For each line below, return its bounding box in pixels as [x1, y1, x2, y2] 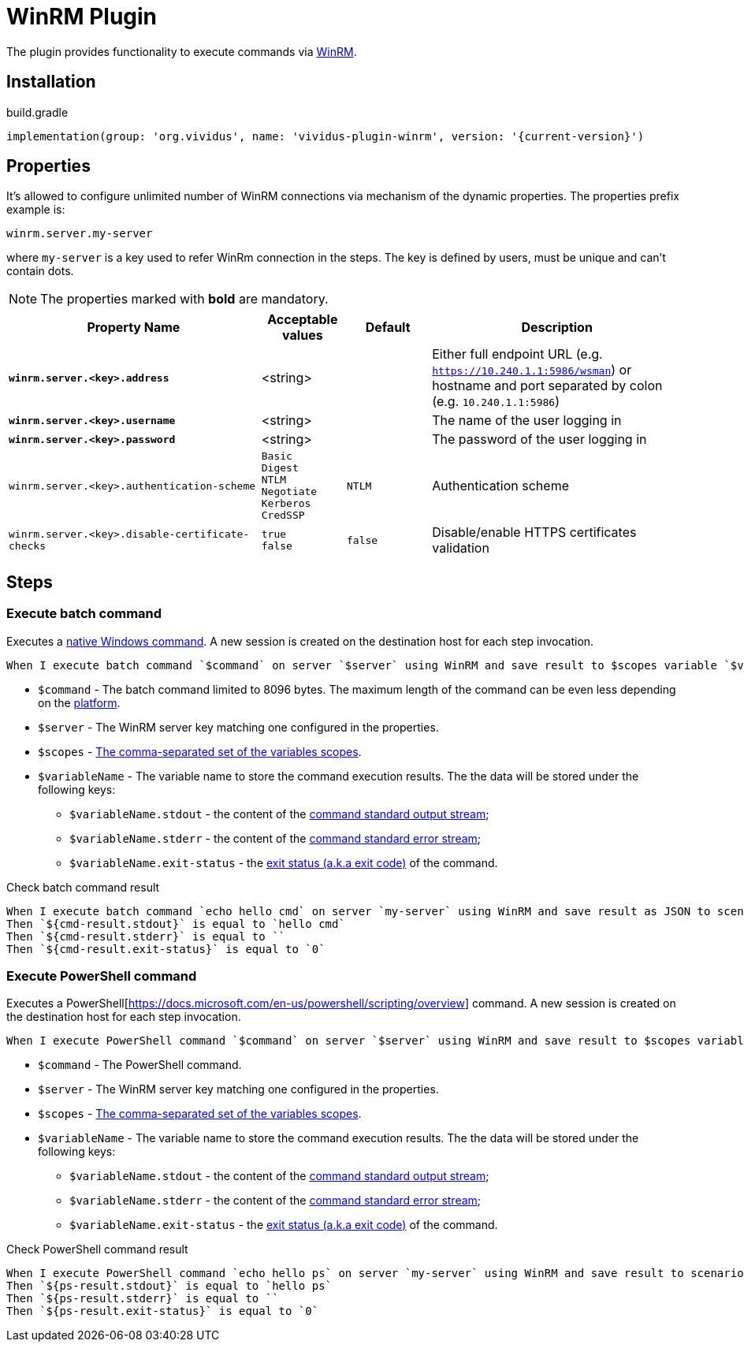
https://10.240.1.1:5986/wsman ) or [432, 362, 632, 378]
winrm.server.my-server [6, 227, 153, 240]
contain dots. [6, 264, 74, 278]
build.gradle [6, 105, 69, 119]
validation [432, 540, 489, 557]
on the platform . [38, 695, 121, 709]
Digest [261, 462, 299, 475]
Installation [6, 72, 96, 92]
